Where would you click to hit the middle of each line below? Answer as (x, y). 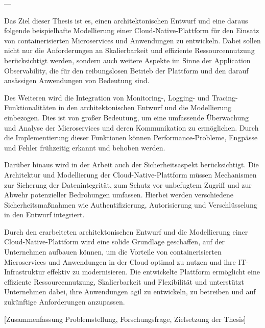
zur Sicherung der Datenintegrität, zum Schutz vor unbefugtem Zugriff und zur (128, 184)
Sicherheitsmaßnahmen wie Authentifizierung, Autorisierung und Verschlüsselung (131, 204)
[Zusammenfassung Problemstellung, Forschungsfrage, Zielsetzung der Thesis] (125, 319)
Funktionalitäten (30, 107)
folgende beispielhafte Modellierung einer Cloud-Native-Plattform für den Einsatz (132, 30)
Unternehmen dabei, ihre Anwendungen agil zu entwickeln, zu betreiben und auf (130, 292)
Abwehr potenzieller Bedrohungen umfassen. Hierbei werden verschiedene (119, 195)
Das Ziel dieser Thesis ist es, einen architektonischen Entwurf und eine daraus (126, 20)
